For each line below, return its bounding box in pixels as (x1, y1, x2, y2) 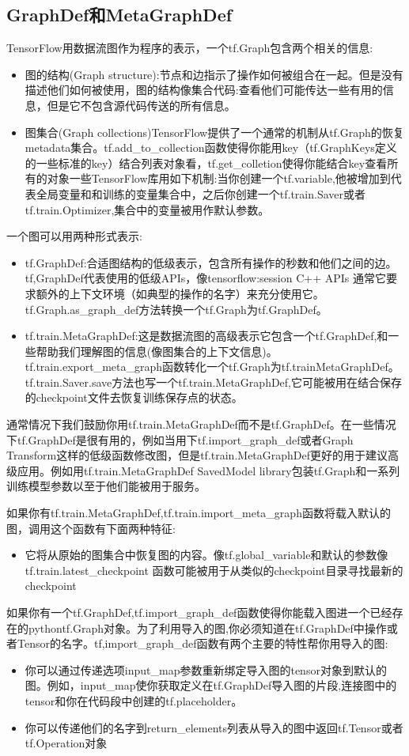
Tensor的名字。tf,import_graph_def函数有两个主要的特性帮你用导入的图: (17, 635, 388, 652)
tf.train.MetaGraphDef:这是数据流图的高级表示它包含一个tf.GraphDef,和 (25, 327, 388, 344)
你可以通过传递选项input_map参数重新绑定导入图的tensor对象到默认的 (25, 661, 387, 678)
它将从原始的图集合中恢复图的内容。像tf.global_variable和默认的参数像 (25, 546, 388, 563)
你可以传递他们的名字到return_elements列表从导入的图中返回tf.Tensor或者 (25, 719, 403, 735)
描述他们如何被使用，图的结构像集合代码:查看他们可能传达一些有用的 (25, 81, 383, 98)
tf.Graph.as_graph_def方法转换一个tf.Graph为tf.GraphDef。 (25, 301, 328, 317)
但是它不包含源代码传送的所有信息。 (47, 96, 236, 113)
